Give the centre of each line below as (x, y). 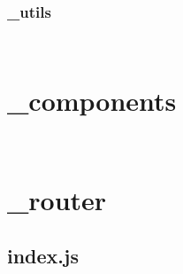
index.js (43, 256)
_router (57, 199)
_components (92, 101)
